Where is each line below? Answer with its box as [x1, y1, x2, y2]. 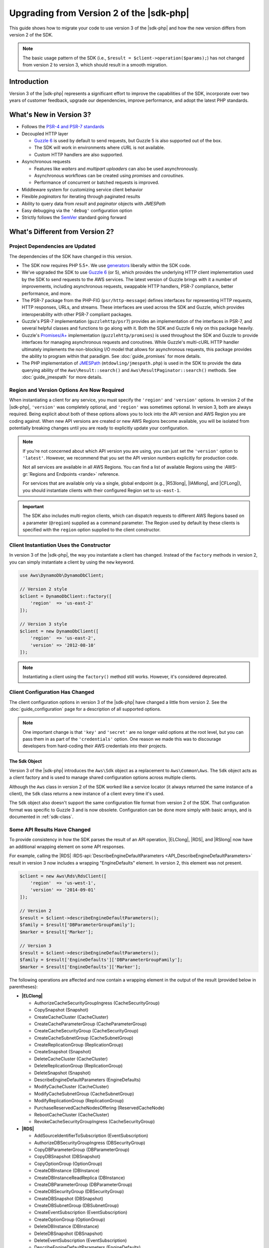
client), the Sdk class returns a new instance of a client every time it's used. [9, 791, 164, 797]
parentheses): [9, 983, 38, 989]
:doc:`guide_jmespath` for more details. [21, 374, 103, 380]
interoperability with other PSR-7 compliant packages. [21, 311, 133, 317]
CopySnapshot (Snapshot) [34, 1007, 89, 1013]
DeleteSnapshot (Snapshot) [34, 1070, 91, 1076]
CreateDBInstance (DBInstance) [34, 1168, 100, 1174]
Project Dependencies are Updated [9, 243, 96, 250]
